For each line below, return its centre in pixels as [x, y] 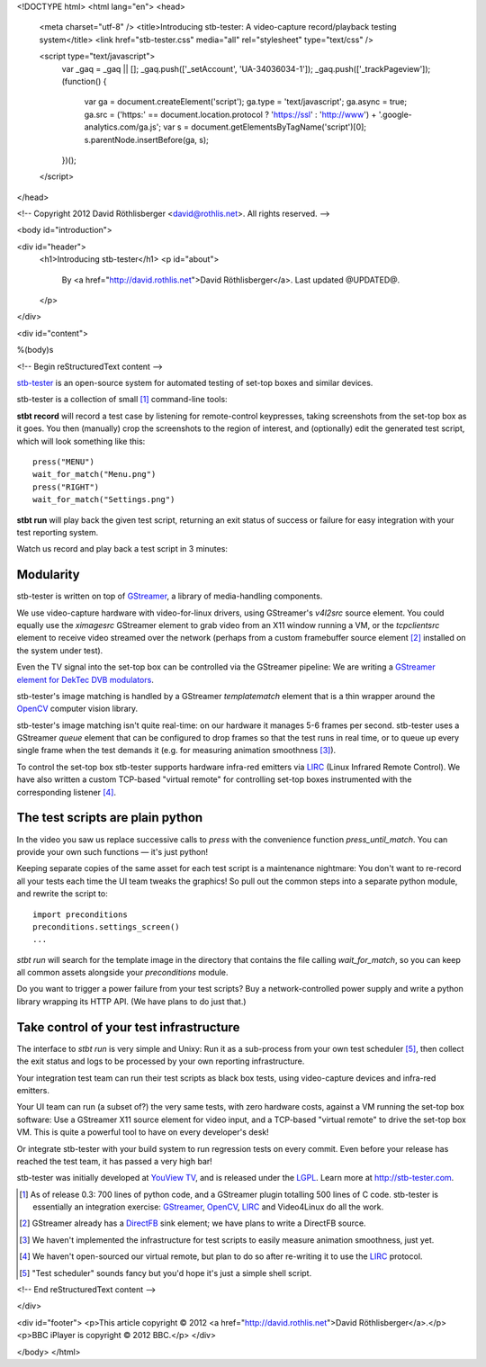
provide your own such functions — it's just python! [112, 851]
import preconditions [80, 914]
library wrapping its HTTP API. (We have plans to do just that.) [131, 1001]
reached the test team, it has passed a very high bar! [115, 1161]
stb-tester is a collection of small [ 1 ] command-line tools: [122, 400]
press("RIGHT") [66, 487]
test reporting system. [58, 532]
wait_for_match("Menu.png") [94, 474]
